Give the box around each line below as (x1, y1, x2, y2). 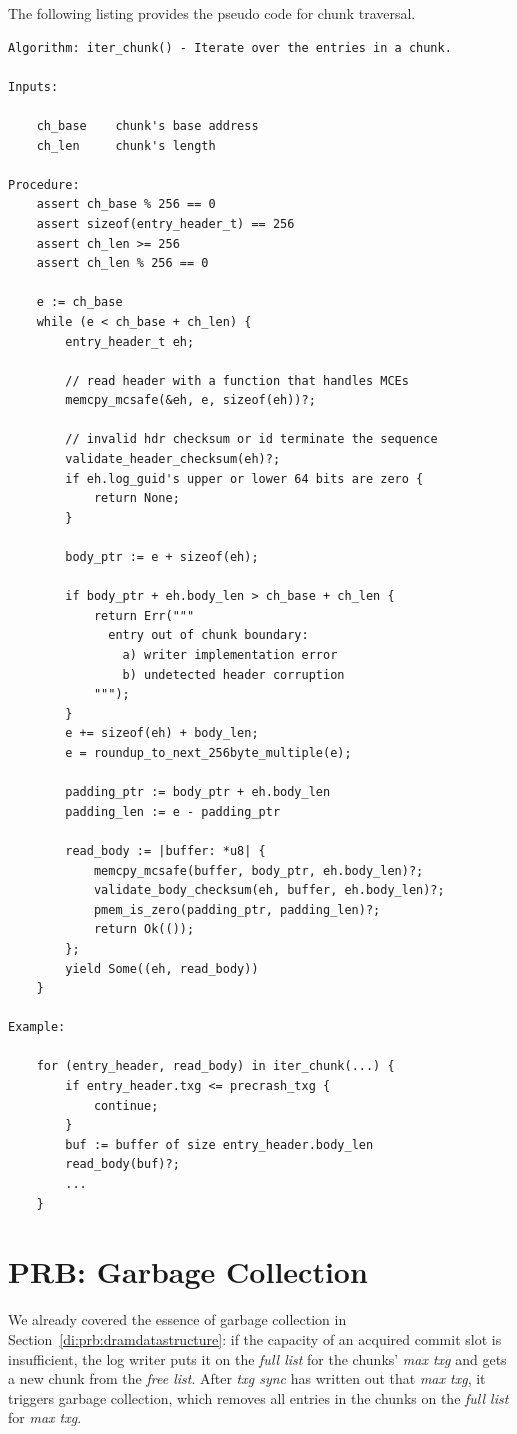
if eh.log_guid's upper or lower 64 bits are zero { (65, 471, 424, 486)
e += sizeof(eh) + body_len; (65, 726, 259, 741)
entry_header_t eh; (65, 334, 195, 349)
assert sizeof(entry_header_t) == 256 (36, 216, 295, 231)
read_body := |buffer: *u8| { (65, 843, 266, 858)
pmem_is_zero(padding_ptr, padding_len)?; (93, 902, 381, 917)
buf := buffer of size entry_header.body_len (65, 1137, 374, 1152)
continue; (93, 1098, 159, 1113)
